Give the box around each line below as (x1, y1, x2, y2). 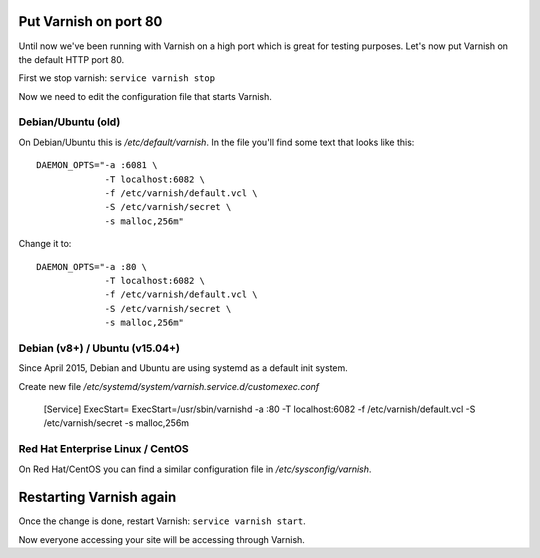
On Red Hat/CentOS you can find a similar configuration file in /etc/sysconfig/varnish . (18, 463, 372, 475)
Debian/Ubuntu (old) (18, 115, 121, 129)
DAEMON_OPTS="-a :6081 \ (36, 160, 158, 171)
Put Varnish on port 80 (18, 13, 163, 30)
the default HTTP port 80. (18, 53, 125, 65)
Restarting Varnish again (18, 489, 177, 506)
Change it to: (18, 238, 72, 250)
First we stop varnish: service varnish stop (18, 72, 215, 84)
